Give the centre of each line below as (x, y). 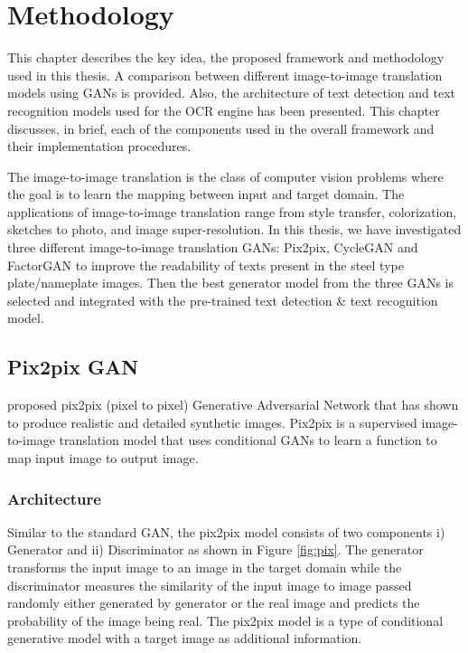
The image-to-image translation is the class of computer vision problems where (225, 176)
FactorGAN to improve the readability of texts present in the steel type (206, 265)
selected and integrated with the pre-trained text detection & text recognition (223, 300)
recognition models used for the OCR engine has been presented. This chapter (224, 110)
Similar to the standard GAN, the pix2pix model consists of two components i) (226, 531)
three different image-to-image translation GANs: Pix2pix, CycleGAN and (213, 247)
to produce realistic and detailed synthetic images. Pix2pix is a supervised (212, 422)
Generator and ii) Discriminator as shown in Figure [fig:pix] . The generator (215, 549)
